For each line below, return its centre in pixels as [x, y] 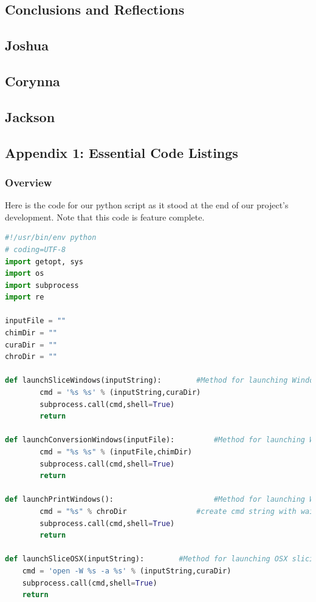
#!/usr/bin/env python [51, 238]
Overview [29, 182]
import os [25, 274]
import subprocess [42, 285]
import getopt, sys [44, 262]
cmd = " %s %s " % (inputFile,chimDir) [116, 452]
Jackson [30, 116]
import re [25, 297]
